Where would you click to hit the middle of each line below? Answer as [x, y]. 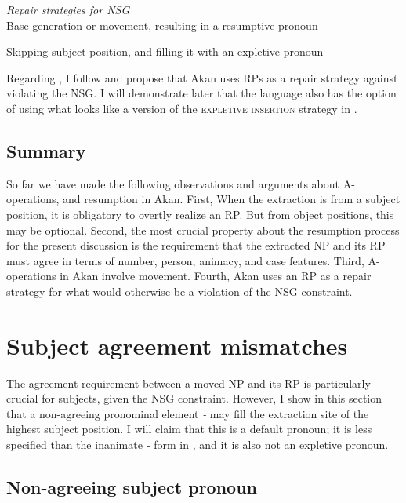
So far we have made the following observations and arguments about [173, 183]
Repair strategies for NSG [68, 9]
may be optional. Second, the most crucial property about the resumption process [203, 230]
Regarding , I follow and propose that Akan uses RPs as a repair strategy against [202, 77]
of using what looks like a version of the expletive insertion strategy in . [182, 108]
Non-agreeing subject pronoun [132, 487]
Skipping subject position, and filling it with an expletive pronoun [165, 51]
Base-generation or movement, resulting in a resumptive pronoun [162, 25]
